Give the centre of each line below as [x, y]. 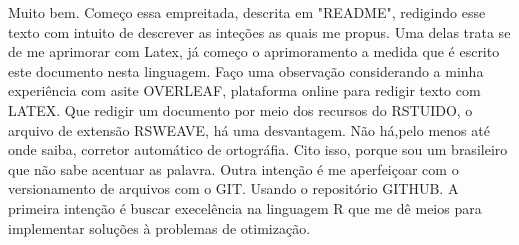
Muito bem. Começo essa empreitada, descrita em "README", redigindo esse [247, 12]
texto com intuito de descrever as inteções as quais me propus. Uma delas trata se [259, 31]
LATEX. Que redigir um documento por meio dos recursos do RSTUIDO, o [240, 109]
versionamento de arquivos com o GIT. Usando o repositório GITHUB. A [233, 188]
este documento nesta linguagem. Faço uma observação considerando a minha [246, 70]
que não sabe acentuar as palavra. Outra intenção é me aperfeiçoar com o [233, 168]
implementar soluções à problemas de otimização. [159, 227]
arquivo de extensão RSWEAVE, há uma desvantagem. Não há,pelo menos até [249, 129]
